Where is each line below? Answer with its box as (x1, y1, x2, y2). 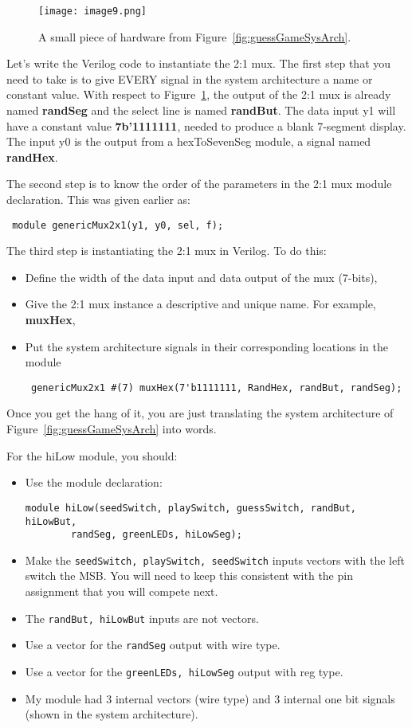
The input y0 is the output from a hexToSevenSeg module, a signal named (6, 133, 371, 150)
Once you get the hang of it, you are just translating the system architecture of (6, 405, 394, 421)
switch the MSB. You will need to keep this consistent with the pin (25, 567, 353, 584)
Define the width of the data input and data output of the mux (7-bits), (25, 268, 378, 285)
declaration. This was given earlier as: (6, 191, 190, 207)
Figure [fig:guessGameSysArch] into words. (6, 421, 217, 437)
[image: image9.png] (38, 6, 147, 17)
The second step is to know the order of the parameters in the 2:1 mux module (6, 175, 392, 192)
